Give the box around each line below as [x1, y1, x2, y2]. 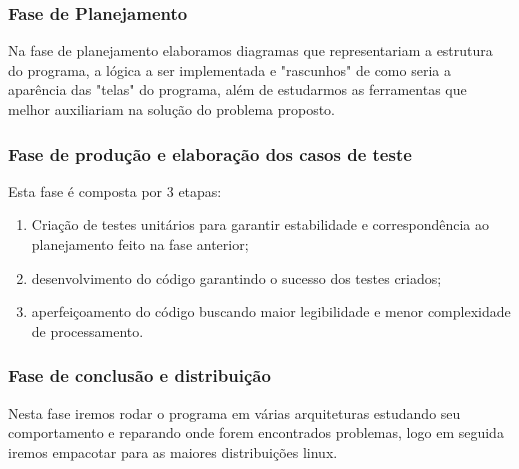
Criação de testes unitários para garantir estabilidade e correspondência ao [31, 214, 490, 235]
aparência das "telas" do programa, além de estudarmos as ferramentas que [8, 79, 467, 100]
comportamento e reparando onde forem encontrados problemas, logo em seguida [8, 422, 504, 443]
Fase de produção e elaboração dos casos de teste [8, 141, 412, 166]
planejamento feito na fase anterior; [31, 234, 249, 254]
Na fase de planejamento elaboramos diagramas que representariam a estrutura [8, 40, 493, 61]
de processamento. [31, 320, 144, 341]
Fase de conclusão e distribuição [8, 363, 271, 388]
